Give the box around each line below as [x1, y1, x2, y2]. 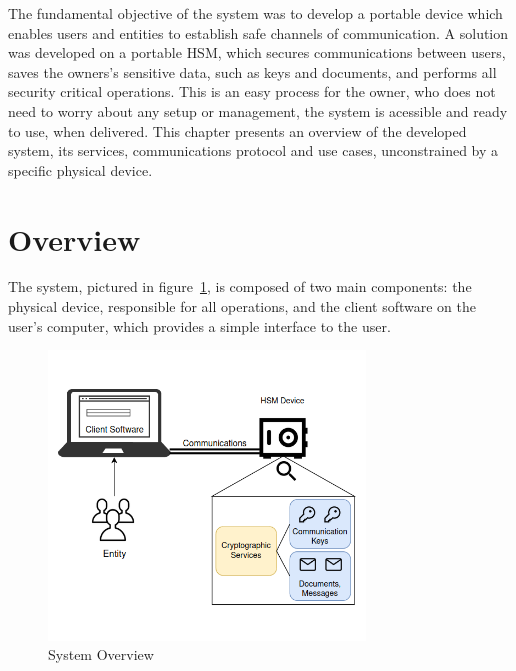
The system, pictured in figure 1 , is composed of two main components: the [8, 276, 472, 297]
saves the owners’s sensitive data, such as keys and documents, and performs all [8, 61, 497, 82]
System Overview [48, 644, 154, 665]
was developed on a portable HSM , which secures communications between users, [8, 42, 506, 63]
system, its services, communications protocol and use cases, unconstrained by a [8, 140, 499, 161]
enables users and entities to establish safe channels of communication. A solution [8, 22, 509, 43]
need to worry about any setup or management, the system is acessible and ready [8, 100, 508, 121]
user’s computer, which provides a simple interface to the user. [8, 315, 391, 336]
